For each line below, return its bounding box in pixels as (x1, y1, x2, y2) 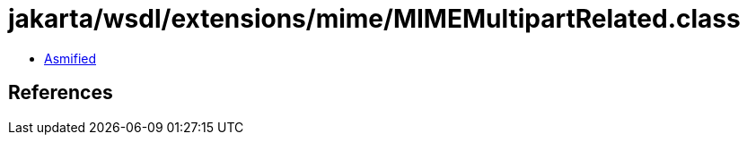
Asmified (44, 50, 97, 66)
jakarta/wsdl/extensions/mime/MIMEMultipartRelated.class (8, 4, 741, 34)
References (8, 81, 113, 104)
